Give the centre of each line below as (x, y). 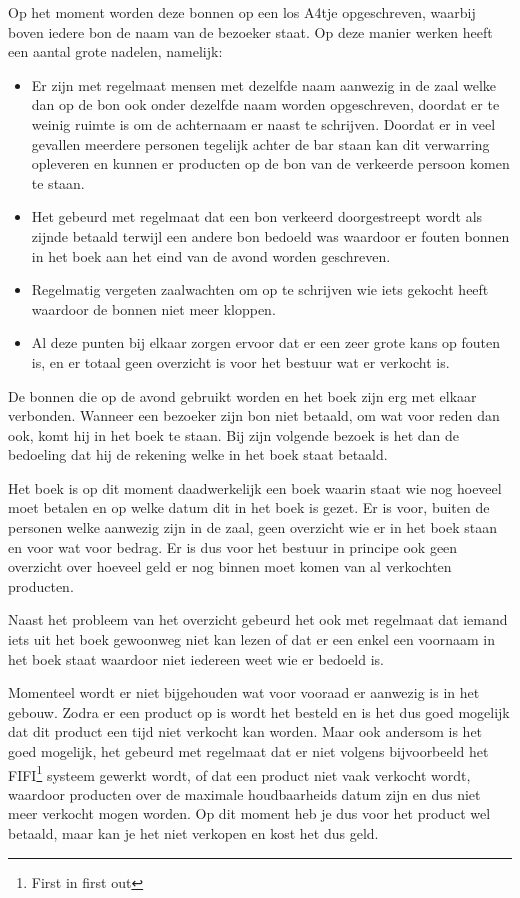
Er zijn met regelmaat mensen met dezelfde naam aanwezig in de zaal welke (263, 84)
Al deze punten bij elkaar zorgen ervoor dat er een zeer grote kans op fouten (265, 342)
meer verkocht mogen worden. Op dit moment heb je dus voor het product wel (249, 813)
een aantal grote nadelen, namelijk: (115, 51)
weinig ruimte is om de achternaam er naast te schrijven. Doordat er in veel (263, 123)
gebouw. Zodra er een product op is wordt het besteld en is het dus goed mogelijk (259, 711)
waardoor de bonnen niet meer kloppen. (153, 308)
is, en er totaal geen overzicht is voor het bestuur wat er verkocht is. (240, 361)
